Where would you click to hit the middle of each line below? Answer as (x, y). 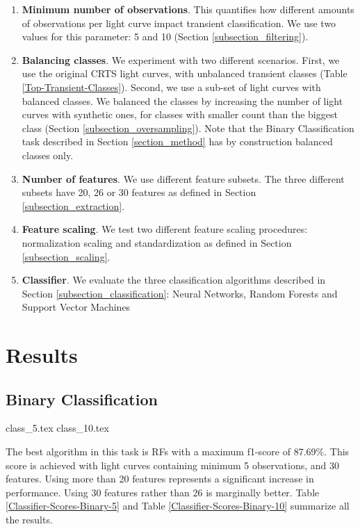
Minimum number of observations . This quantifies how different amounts (188, 9)
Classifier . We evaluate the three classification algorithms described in (174, 280)
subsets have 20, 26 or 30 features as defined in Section (139, 192)
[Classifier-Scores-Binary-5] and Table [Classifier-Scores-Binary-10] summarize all (178, 506)
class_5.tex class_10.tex (57, 428)
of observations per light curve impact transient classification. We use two (179, 23)
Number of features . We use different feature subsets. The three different (183, 178)
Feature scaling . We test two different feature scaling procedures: (165, 229)
